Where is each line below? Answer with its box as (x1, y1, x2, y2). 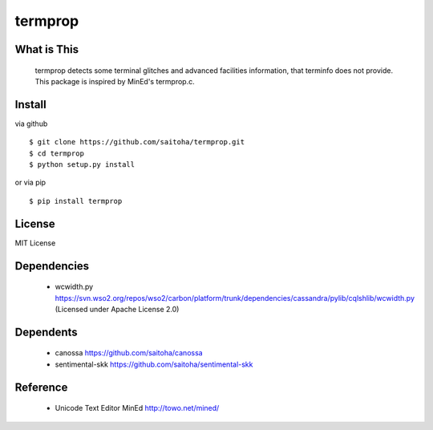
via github (14, 119, 48, 128)
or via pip (14, 177, 47, 188)
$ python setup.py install (29, 160, 136, 169)
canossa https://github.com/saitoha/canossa (55, 348, 204, 358)
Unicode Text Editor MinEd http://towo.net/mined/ (55, 404, 220, 413)
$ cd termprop (29, 148, 84, 158)
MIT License (14, 237, 56, 248)
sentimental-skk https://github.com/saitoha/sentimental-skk (55, 359, 253, 369)
